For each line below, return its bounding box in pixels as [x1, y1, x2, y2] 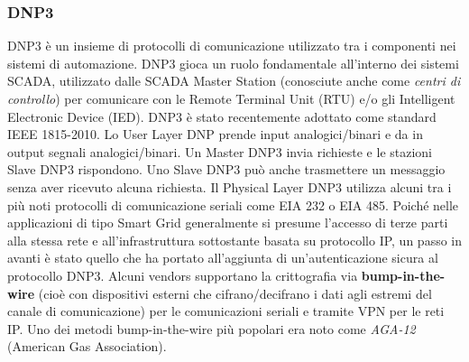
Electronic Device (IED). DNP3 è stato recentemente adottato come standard [7, 107, 437, 125]
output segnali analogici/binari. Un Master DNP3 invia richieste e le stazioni [7, 142, 433, 161]
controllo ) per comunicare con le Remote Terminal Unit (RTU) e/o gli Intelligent [7, 89, 455, 107]
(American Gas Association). [7, 337, 167, 356]
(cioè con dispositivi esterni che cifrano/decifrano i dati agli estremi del [38, 283, 432, 302]
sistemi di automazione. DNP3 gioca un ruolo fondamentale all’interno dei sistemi [7, 53, 459, 72]
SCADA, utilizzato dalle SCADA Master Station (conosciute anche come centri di [7, 71, 461, 90]
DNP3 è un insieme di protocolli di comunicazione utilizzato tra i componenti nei [7, 36, 456, 55]
